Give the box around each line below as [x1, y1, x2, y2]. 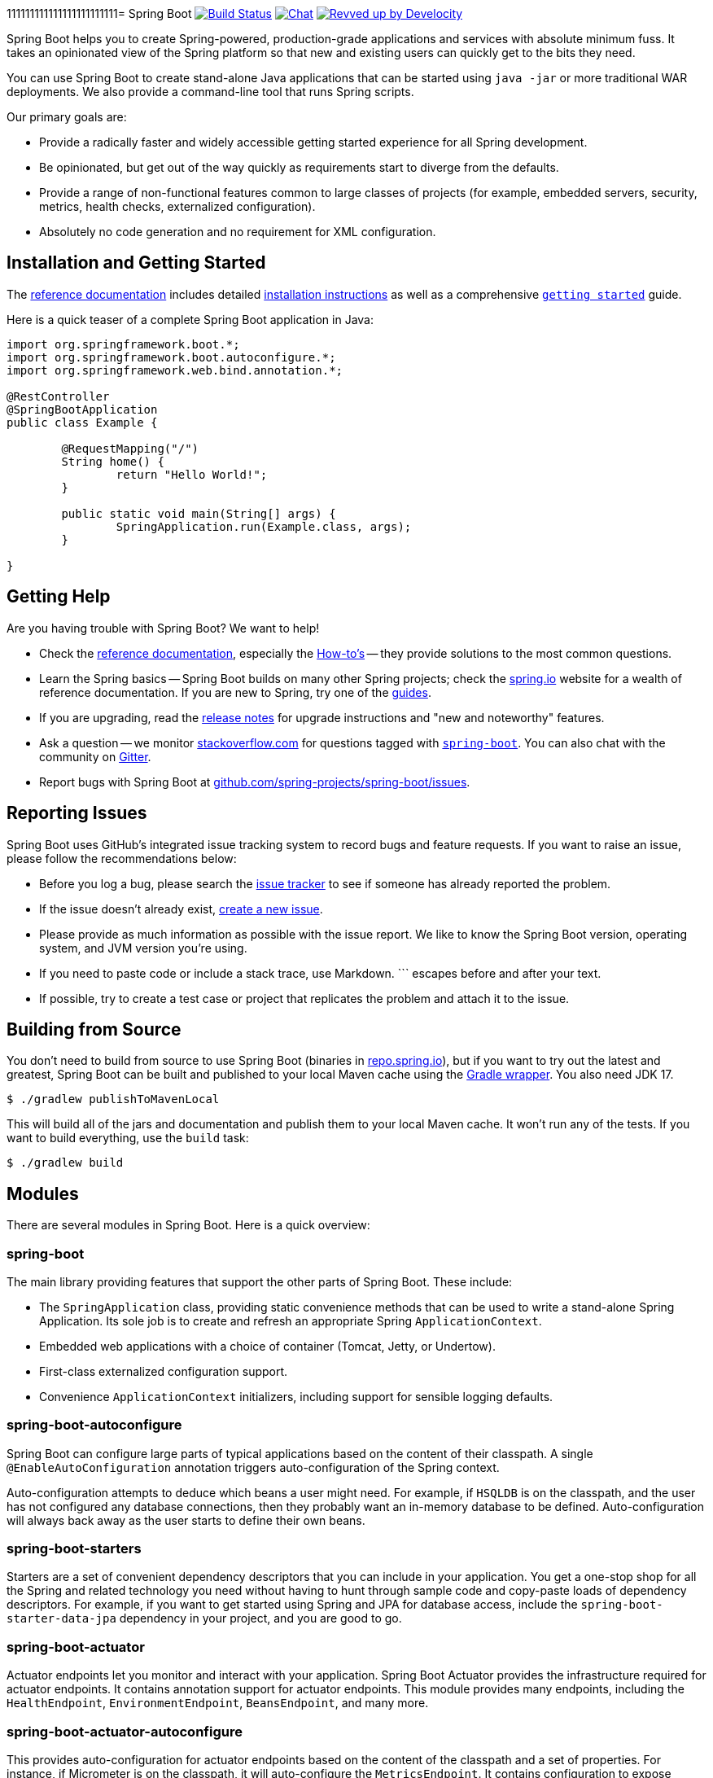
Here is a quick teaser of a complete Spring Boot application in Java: [7, 312, 374, 326]
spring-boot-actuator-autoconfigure [7, 1723, 243, 1740]
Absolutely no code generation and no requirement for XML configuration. [39, 225, 436, 239]
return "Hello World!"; [116, 467, 268, 481]
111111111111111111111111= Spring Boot [7, 7, 192, 20]
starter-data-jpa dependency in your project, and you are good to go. [7, 1611, 402, 1626]
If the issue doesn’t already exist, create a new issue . [39, 901, 323, 916]
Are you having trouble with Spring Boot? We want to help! [7, 620, 320, 635]
